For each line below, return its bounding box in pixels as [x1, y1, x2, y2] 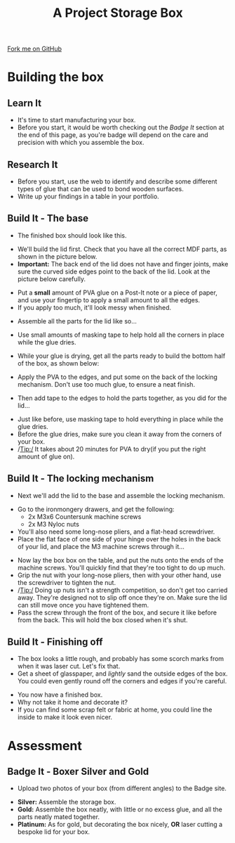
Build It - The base [7, 212, 89, 224]
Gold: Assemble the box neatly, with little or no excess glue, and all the [17, 805, 222, 813]
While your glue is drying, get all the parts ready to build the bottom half [17, 352, 226, 360]
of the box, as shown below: [17, 359, 100, 367]
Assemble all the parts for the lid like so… [17, 316, 137, 325]
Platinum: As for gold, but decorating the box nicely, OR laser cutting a [17, 821, 223, 829]
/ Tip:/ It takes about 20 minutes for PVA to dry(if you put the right [17, 444, 206, 453]
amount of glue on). [17, 452, 75, 461]
